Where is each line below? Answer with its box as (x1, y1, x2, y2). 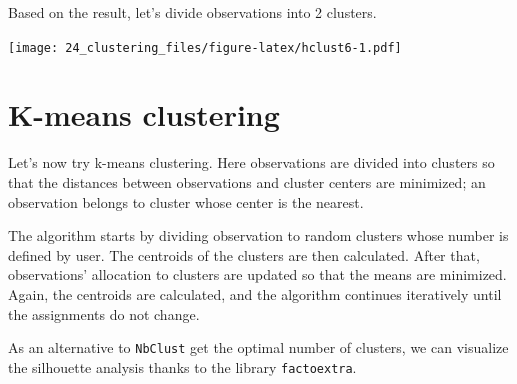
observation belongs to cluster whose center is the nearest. (8, 191, 364, 212)
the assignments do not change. (8, 303, 200, 324)
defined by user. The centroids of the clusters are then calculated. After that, (8, 244, 480, 265)
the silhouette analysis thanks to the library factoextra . (8, 356, 357, 377)
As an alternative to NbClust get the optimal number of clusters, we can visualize (8, 337, 509, 358)
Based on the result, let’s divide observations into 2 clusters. (8, 2, 377, 22)
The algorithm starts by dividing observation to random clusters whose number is (8, 225, 509, 246)
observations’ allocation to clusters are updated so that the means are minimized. (8, 264, 507, 285)
